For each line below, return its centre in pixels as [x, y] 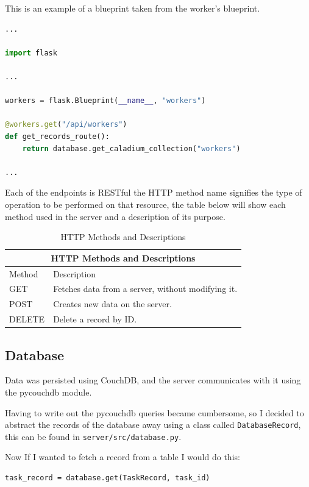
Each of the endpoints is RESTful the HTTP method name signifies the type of [154, 192]
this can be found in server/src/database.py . [93, 436]
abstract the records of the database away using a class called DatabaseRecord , [153, 425]
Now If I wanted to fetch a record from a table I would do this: [123, 457]
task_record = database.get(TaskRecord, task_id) [108, 478]
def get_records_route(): [57, 136]
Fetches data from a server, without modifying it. [145, 289]
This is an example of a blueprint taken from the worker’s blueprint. [133, 8]
